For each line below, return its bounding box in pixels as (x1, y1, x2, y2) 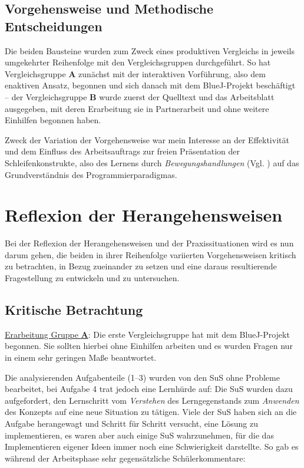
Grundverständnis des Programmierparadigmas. (5, 168, 177, 180)
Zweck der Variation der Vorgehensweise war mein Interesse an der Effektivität (5, 133, 289, 146)
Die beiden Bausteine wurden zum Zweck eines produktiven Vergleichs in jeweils (5, 44, 295, 57)
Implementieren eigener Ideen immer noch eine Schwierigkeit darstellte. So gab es (5, 440, 299, 453)
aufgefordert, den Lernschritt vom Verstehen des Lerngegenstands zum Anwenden (5, 394, 299, 406)
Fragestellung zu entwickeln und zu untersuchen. (5, 272, 180, 284)
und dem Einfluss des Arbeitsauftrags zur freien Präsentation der (5, 145, 240, 157)
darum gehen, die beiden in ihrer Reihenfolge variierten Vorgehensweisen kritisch (5, 248, 296, 261)
